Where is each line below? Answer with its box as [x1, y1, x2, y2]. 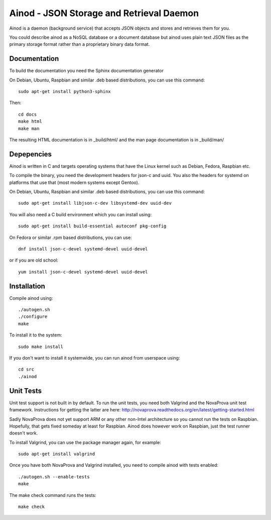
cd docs [18, 111, 37, 117]
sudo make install [18, 343, 64, 350]
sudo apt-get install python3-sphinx [18, 89, 111, 95]
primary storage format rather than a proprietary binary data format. [9, 41, 150, 47]
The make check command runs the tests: [9, 492, 96, 498]
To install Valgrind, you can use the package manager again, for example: [9, 439, 162, 445]
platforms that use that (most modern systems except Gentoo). [9, 179, 140, 186]
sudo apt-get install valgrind [18, 451, 95, 457]
